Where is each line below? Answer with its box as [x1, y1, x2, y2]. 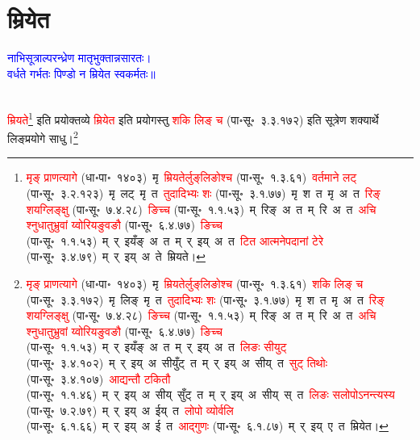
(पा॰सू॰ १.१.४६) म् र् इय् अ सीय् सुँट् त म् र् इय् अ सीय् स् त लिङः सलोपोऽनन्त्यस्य [26, 386, 395, 403]
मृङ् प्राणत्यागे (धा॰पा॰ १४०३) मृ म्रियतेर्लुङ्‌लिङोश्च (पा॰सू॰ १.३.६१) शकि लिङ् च [26, 274, 364, 291]
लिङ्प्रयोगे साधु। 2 [7, 128, 78, 146]
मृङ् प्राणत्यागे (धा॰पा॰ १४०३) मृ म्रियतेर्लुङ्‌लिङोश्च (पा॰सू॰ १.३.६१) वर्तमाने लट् [26, 169, 357, 186]
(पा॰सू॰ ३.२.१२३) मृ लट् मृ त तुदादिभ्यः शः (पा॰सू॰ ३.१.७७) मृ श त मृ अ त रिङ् [26, 185, 380, 201]
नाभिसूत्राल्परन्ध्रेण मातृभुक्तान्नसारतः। [7, 49, 152, 66]
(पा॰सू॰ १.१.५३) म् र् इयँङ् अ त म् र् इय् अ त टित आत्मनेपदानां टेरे [26, 232, 324, 249]
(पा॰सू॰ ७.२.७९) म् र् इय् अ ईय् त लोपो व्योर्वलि [26, 401, 234, 418]
